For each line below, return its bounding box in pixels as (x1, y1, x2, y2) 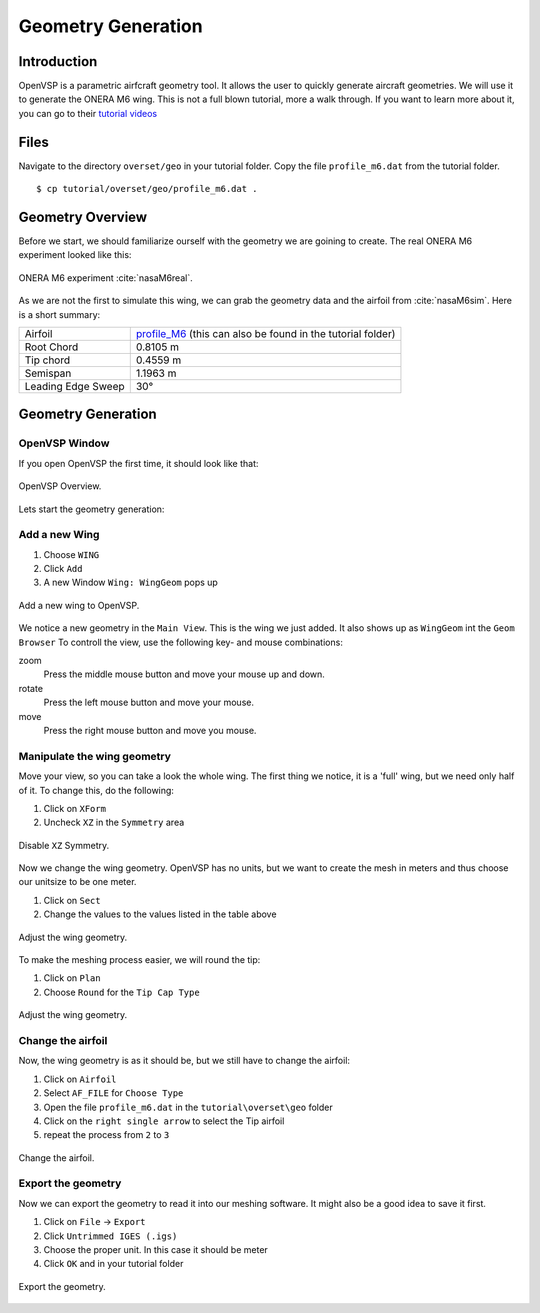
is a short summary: (18, 308, 101, 320)
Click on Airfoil (43, 1073, 117, 1085)
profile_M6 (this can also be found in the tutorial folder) (135, 327, 396, 340)
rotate (18, 682, 44, 694)
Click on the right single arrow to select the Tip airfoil (43, 1115, 285, 1127)
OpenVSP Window (18, 436, 110, 450)
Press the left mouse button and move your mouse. (43, 696, 255, 709)
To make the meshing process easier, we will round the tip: (18, 954, 261, 966)
